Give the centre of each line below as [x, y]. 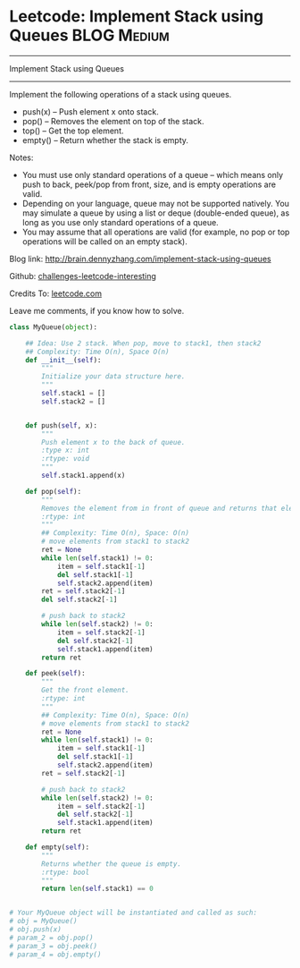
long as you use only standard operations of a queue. [120, 222]
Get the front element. [85, 691]
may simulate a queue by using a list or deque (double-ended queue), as [156, 213]
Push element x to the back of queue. [113, 442]
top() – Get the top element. [73, 131]
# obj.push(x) [36, 930]
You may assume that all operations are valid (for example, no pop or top [156, 232]
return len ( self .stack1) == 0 [97, 889]
